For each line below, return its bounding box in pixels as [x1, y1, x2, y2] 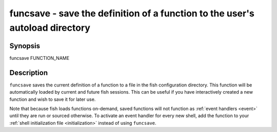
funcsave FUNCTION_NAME [9, 55, 70, 61]
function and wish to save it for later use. [9, 96, 96, 102]
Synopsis [9, 41, 41, 50]
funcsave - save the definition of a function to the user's [9, 8, 255, 19]
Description [9, 68, 48, 77]
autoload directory [9, 22, 91, 33]
